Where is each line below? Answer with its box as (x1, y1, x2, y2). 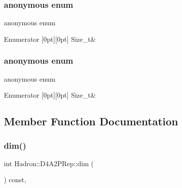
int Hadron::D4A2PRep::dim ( (4, 158, 94, 168)
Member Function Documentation (4, 114, 179, 129)
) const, (4, 174, 26, 185)
